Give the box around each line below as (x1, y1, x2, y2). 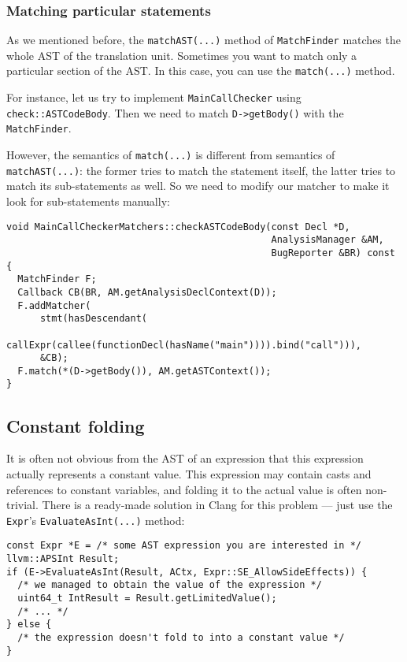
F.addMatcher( (17, 299, 91, 311)
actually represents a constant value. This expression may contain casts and (6, 465, 372, 482)
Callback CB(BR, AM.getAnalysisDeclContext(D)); (17, 286, 277, 298)
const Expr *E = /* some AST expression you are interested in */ (6, 540, 362, 552)
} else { (6, 619, 52, 630)
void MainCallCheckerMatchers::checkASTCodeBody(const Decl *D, (6, 221, 350, 232)
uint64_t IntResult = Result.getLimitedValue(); (17, 592, 277, 604)
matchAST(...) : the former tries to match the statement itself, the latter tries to (6, 162, 396, 178)
